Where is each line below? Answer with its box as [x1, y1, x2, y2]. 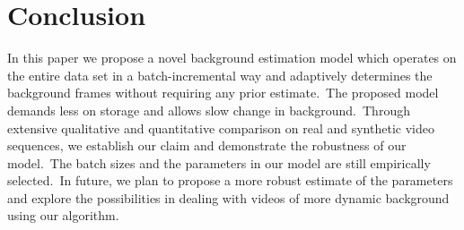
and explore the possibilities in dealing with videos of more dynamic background [7, 188, 450, 207]
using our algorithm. [7, 206, 119, 225]
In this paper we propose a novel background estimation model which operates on [7, 48, 457, 67]
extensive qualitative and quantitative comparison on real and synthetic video [7, 118, 434, 137]
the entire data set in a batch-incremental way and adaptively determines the [7, 65, 433, 84]
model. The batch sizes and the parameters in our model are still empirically [7, 153, 431, 172]
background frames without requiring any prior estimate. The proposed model [7, 83, 439, 102]
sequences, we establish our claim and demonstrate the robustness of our [7, 136, 407, 155]
